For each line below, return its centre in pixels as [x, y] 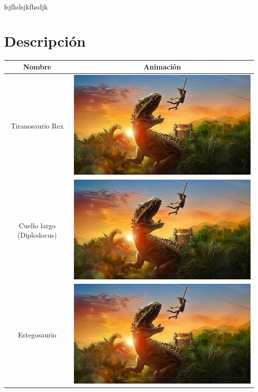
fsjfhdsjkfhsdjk [26, 6]
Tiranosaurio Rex [37, 125]
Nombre [37, 67]
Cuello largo [37, 225]
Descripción [45, 40]
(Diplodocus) [37, 235]
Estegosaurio [37, 335]
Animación [162, 67]
